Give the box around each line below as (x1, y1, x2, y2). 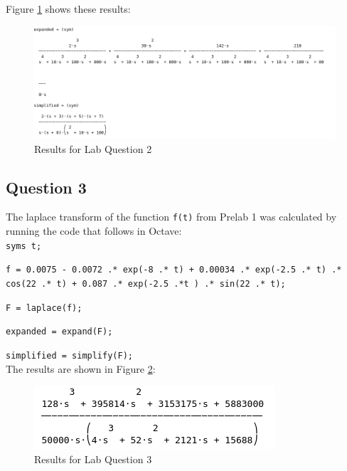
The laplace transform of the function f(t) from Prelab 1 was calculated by (6, 209, 337, 224)
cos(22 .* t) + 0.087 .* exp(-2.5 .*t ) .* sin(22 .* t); (6, 278, 286, 289)
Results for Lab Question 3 (34, 451, 152, 466)
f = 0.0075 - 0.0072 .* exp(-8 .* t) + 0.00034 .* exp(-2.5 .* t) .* (6, 265, 342, 275)
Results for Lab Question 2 (34, 141, 152, 156)
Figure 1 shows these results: (6, 1, 131, 16)
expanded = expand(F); (6, 327, 113, 337)
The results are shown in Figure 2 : (6, 361, 156, 376)
